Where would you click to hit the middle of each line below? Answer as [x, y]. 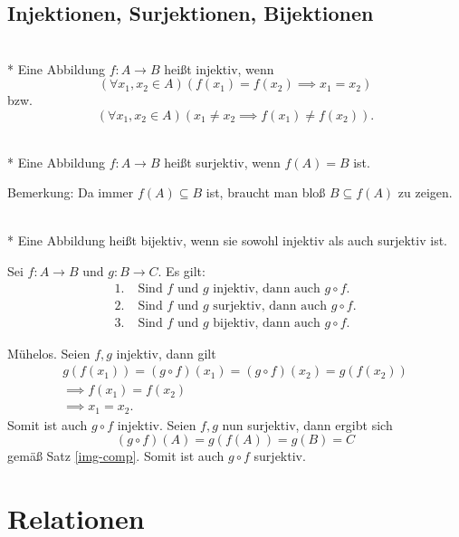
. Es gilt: [182, 270]
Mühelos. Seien [49, 353]
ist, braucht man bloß [266, 192]
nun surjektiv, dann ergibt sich [307, 424]
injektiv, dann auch [267, 288]
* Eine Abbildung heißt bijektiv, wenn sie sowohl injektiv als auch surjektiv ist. [227, 240]
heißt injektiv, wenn [219, 68]
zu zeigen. [425, 192]
